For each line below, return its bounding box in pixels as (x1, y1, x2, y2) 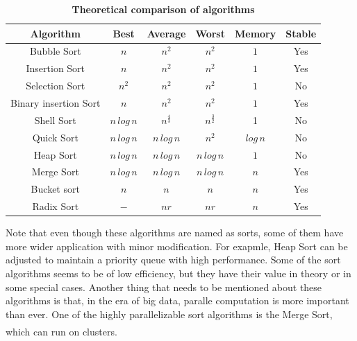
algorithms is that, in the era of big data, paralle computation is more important (6, 293, 349, 308)
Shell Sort (34, 112, 76, 127)
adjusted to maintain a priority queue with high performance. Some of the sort (6, 252, 341, 267)
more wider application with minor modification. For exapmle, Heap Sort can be (6, 238, 348, 253)
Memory (234, 26, 276, 40)
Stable (285, 26, 317, 40)
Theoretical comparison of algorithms (72, 2, 255, 16)
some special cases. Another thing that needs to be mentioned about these (6, 279, 322, 294)
